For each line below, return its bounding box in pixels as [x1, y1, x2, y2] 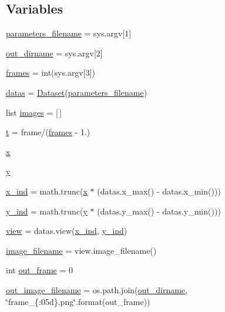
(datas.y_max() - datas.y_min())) [97, 204, 221, 217]
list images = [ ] [6, 106, 62, 118]
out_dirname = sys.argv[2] [6, 46, 103, 59]
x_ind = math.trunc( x [6, 184, 88, 197]
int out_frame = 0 [6, 264, 73, 276]
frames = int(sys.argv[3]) [6, 66, 95, 79]
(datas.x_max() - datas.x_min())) [97, 184, 221, 197]
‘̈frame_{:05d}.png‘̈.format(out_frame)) [6, 295, 150, 307]
